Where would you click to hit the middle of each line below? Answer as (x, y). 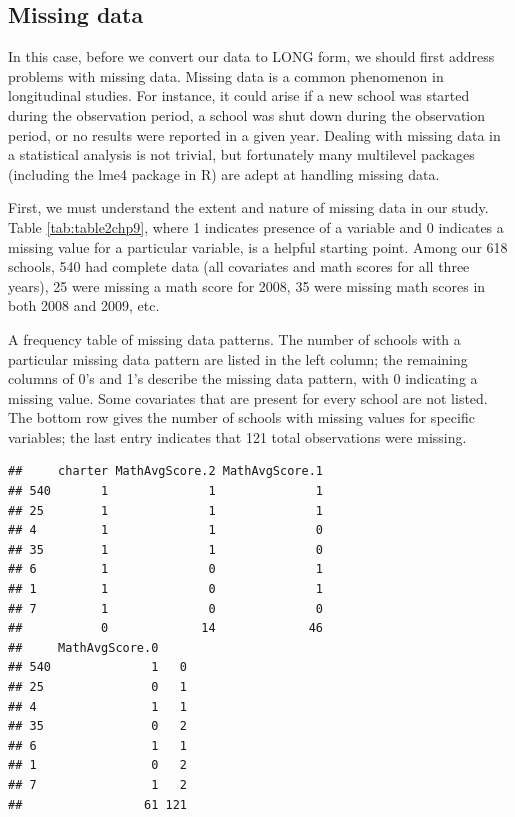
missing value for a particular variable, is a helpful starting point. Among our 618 (258, 246)
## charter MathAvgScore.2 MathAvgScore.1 (165, 471)
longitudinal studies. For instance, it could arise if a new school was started (239, 95)
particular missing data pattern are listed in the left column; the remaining (238, 358)
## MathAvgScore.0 (83, 647)
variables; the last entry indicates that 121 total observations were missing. (237, 436)
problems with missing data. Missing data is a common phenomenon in (226, 75)
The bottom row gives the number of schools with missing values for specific (241, 417)
